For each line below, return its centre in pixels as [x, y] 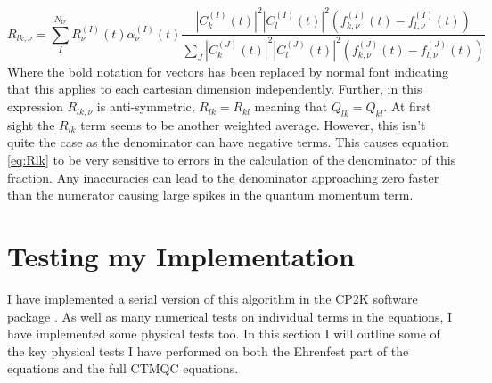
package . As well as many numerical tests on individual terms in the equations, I [230, 316]
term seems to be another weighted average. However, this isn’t [253, 124]
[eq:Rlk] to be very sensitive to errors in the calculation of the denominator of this [232, 160]
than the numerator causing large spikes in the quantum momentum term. [210, 195]
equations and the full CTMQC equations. [123, 368]
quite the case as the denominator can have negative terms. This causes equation [228, 142]
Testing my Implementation [181, 256]
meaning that [291, 106]
